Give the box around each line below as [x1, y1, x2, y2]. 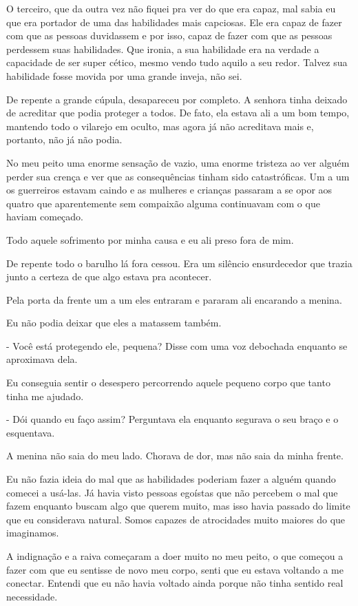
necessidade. [6, 589, 58, 603]
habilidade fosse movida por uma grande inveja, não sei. [6, 68, 242, 83]
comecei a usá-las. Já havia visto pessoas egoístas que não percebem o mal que [6, 485, 338, 499]
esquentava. [6, 425, 55, 439]
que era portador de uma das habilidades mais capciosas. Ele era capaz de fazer [6, 14, 342, 29]
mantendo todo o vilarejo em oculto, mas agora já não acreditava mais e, [6, 118, 314, 133]
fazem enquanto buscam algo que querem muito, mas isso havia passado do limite [6, 499, 350, 513]
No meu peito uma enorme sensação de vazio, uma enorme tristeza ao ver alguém [6, 155, 350, 169]
